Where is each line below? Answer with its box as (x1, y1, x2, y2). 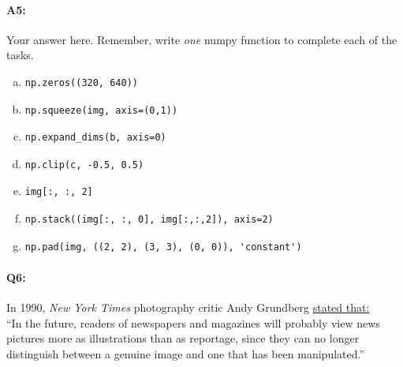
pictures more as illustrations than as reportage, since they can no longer (6, 330, 360, 346)
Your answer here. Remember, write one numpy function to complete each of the (6, 31, 397, 47)
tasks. (6, 47, 34, 63)
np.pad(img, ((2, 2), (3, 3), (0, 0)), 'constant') (24, 241, 302, 253)
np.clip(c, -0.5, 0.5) (24, 159, 144, 170)
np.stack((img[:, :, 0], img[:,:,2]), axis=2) (24, 213, 274, 225)
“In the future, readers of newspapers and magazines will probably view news (6, 314, 380, 331)
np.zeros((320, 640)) (24, 77, 138, 88)
